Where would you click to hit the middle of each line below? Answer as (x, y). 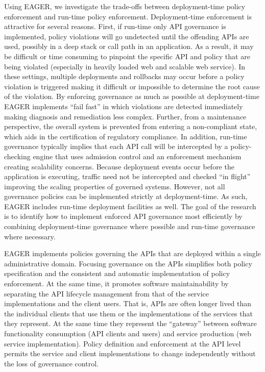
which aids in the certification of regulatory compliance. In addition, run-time (126, 136)
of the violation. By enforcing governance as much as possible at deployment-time (132, 96)
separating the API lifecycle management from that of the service (106, 293)
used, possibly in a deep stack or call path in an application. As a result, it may (129, 46)
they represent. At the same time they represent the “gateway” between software (130, 323)
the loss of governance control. (51, 363)
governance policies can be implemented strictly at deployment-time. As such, (126, 196)
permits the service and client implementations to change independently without (130, 353)
